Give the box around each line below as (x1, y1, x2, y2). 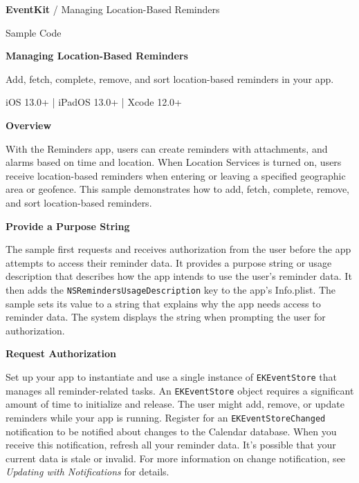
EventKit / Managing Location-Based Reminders (6, 2, 220, 16)
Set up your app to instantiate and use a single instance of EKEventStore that (6, 369, 338, 383)
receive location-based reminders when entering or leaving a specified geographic (6, 168, 346, 182)
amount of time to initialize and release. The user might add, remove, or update (6, 397, 344, 411)
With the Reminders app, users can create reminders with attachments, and (6, 141, 328, 155)
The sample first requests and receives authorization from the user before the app (6, 242, 351, 256)
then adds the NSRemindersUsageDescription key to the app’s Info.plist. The (6, 282, 336, 296)
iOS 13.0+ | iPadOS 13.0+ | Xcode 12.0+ (6, 95, 182, 109)
